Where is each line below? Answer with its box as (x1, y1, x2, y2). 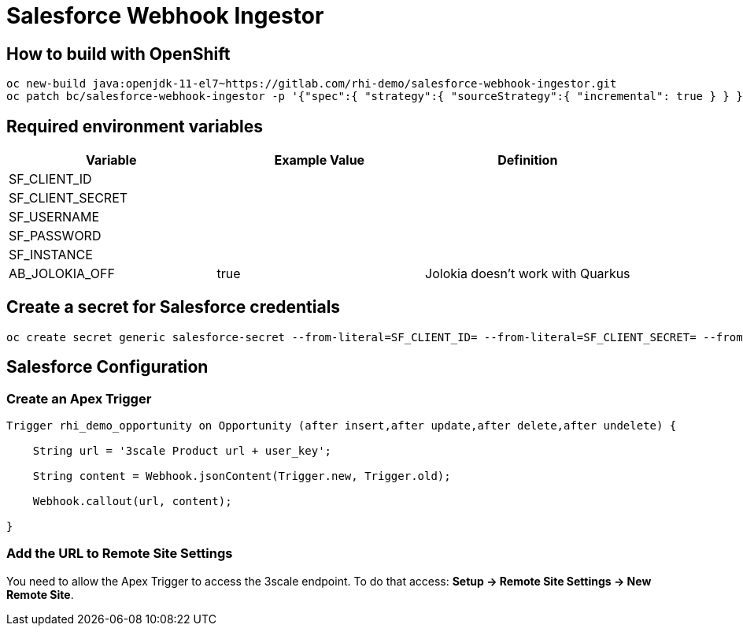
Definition (497, 152, 558, 169)
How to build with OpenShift (6, 43, 231, 64)
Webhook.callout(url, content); (32, 495, 232, 508)
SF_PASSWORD (9, 228, 102, 244)
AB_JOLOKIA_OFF (9, 266, 115, 282)
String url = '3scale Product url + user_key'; (32, 444, 332, 458)
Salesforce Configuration (6, 357, 209, 377)
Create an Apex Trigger (6, 390, 152, 407)
